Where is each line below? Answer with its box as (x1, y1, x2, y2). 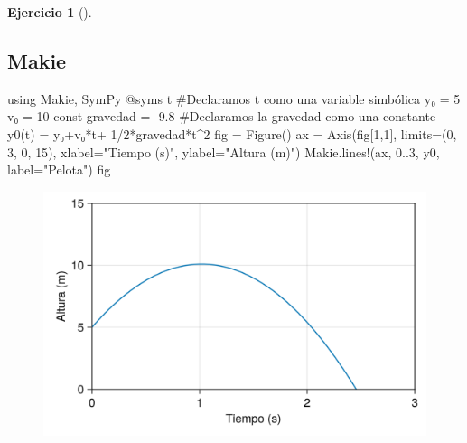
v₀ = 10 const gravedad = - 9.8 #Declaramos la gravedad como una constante (7, 107, 436, 126)
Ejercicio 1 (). (7, 3, 92, 21)
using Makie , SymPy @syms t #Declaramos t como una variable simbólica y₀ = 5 (7, 89, 461, 108)
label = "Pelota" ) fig (7, 160, 111, 179)
